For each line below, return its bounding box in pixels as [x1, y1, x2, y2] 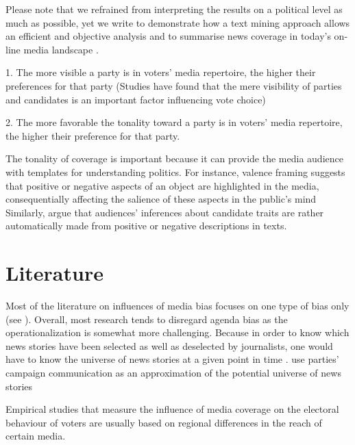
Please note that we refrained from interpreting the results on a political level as [5, 2, 343, 16]
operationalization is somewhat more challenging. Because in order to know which [5, 325, 350, 340]
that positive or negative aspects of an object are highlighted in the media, [5, 178, 319, 192]
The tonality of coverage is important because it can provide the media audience [5, 151, 343, 166]
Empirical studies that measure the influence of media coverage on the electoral [5, 402, 339, 416]
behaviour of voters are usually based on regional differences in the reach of [5, 415, 322, 429]
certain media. [5, 429, 66, 443]
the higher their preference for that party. [5, 128, 180, 142]
